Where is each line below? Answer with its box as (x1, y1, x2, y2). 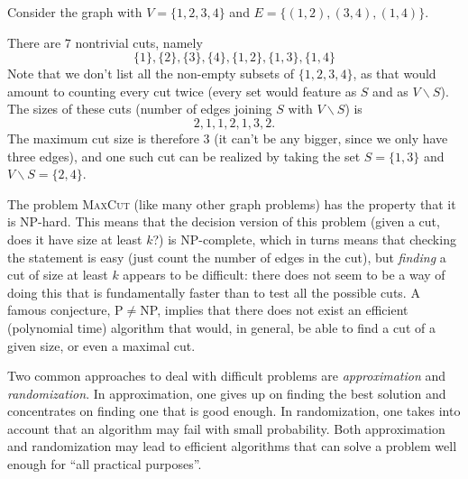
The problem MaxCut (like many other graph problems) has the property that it (7, 194, 456, 213)
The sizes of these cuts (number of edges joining (7, 99, 272, 118)
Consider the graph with (7, 3, 142, 21)
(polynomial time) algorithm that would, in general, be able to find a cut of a (7, 318, 436, 336)
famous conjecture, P (7, 300, 124, 319)
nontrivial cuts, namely (75, 32, 203, 51)
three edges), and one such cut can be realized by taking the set (7, 146, 361, 165)
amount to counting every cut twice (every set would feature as (7, 81, 357, 100)
